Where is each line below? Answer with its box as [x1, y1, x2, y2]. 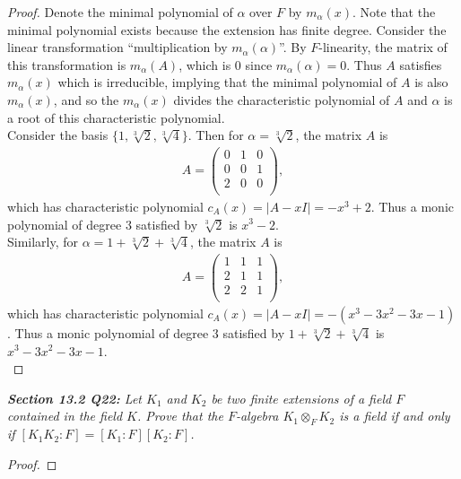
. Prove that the [137, 406, 223, 425]
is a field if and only [339, 406, 450, 425]
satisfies [399, 55, 442, 74]
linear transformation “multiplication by [7, 38, 228, 57]
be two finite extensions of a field [211, 388, 392, 407]
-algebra [235, 406, 279, 425]
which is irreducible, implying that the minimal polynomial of [57, 73, 397, 91]
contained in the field [7, 406, 123, 425]
